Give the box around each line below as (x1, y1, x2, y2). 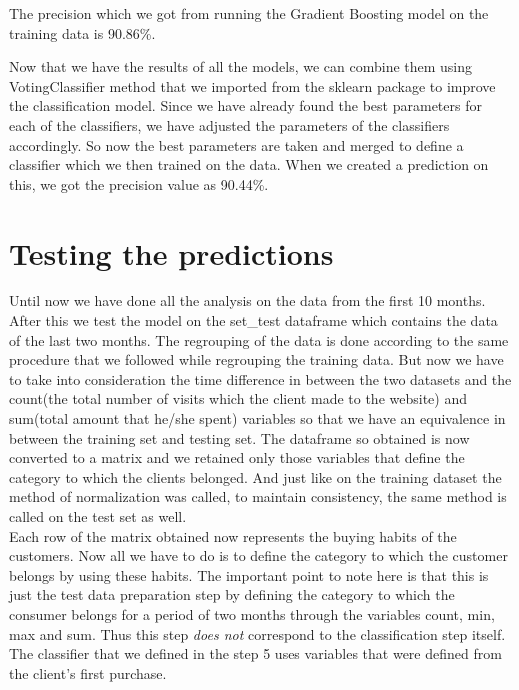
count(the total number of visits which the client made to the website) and (9, 388, 467, 409)
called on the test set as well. (9, 506, 187, 526)
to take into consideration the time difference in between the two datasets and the (9, 368, 512, 389)
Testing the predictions (9, 232, 334, 273)
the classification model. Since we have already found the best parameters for (9, 95, 482, 116)
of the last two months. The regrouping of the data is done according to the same (9, 329, 509, 350)
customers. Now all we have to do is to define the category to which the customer (9, 545, 508, 566)
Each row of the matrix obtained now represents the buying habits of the (9, 525, 457, 546)
